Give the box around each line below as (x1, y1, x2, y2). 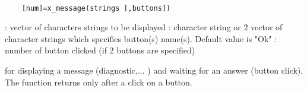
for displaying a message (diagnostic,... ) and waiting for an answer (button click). (5, 64, 303, 77)
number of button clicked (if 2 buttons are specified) (5, 44, 195, 56)
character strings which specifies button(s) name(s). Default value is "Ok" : (5, 32, 277, 45)
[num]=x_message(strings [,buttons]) (21, 4, 171, 12)
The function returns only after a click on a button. (5, 75, 192, 88)
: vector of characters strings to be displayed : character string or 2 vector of (5, 21, 283, 33)
